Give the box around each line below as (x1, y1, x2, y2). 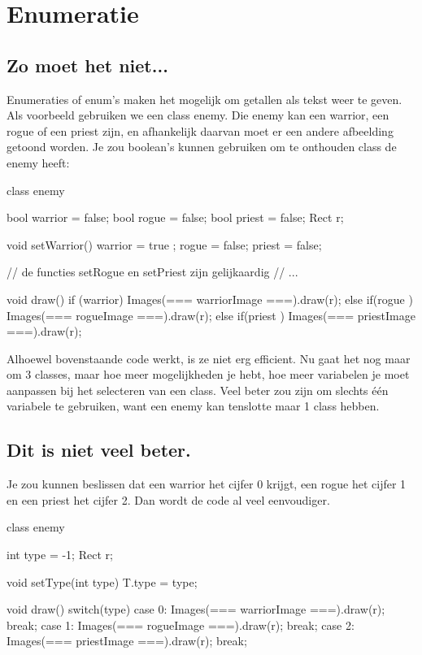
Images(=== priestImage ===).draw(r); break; (7, 632, 247, 649)
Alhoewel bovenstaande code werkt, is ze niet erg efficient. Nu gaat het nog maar (7, 349, 411, 367)
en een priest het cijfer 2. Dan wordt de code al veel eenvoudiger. (7, 491, 330, 508)
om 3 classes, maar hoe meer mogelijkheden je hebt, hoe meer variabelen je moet (7, 366, 410, 383)
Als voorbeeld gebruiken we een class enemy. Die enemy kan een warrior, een (7, 106, 389, 124)
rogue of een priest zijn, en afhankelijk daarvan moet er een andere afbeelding (7, 122, 394, 139)
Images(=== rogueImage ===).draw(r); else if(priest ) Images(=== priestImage (7, 306, 415, 323)
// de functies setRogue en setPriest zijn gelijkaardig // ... (7, 263, 298, 280)
